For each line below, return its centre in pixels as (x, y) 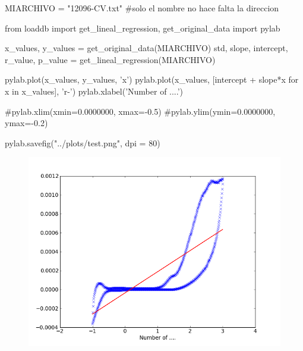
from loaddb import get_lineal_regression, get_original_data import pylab (143, 28)
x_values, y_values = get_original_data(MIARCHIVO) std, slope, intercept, (146, 48)
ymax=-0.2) (26, 123)
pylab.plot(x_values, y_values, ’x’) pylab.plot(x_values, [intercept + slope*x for (152, 79)
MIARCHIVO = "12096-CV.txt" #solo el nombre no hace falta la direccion (142, 8)
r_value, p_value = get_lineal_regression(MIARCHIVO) (110, 59)
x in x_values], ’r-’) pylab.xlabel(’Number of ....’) (94, 91)
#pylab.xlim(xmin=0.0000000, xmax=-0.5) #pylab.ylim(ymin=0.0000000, (140, 111)
